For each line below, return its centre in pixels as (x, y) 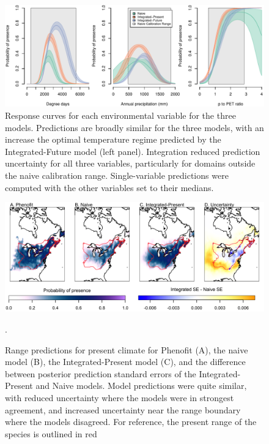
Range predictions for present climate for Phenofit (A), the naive (127, 349)
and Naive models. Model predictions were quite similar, (141, 386)
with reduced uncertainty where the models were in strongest (120, 398)
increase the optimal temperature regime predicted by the (113, 139)
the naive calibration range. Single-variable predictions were (117, 175)
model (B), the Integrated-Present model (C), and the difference (125, 362)
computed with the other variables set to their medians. (109, 187)
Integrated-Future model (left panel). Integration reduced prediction (133, 151)
